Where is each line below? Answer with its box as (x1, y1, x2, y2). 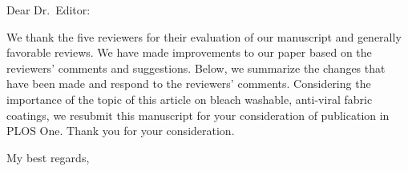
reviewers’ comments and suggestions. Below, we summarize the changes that (6, 59, 386, 76)
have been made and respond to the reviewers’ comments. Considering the (6, 75, 371, 92)
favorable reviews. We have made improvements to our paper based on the (6, 44, 372, 61)
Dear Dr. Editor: (6, 2, 91, 18)
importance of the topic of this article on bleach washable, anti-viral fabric (6, 90, 373, 107)
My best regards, (6, 149, 90, 165)
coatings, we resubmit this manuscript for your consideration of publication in (6, 106, 390, 123)
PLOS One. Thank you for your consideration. (6, 122, 235, 139)
